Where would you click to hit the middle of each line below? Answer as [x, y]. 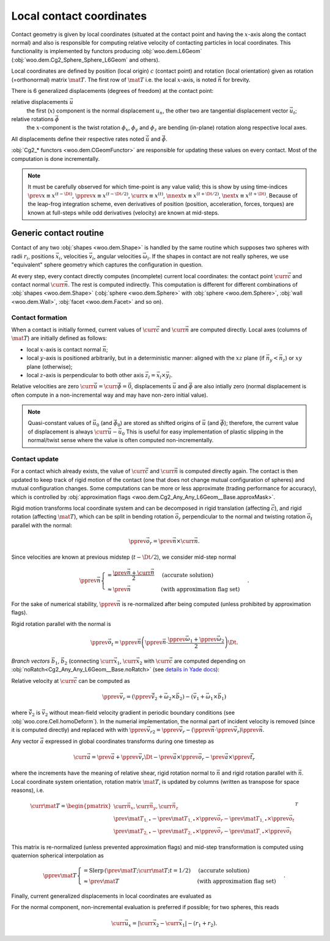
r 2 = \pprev [165, 731]
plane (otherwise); [50, 366]
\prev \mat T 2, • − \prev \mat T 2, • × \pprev [165, 832]
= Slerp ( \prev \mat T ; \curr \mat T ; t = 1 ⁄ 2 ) [137, 871]
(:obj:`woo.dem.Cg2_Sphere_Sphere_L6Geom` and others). [86, 60]
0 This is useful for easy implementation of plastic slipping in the [203, 432]
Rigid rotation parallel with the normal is [61, 624]
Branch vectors [31, 661]
